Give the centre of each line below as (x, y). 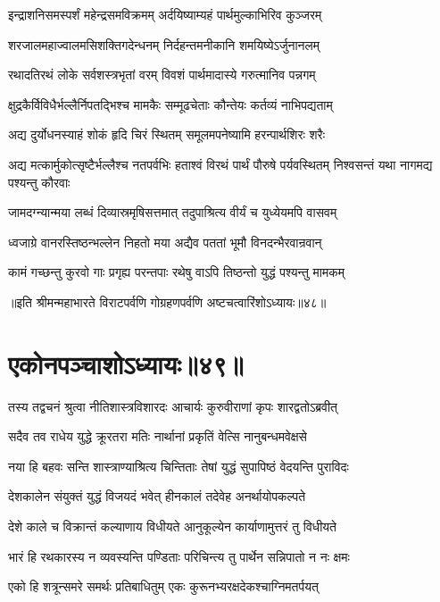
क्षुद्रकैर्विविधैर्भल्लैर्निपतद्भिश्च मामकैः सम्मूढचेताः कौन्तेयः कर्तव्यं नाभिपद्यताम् (170, 104)
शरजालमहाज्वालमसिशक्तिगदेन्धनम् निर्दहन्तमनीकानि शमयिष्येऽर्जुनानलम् (164, 44)
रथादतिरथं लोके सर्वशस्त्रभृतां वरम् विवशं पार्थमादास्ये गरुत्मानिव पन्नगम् (162, 75)
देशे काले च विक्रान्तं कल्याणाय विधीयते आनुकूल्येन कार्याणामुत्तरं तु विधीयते (173, 527)
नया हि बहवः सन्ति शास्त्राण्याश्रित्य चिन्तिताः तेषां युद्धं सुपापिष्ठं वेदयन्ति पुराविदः (178, 466)
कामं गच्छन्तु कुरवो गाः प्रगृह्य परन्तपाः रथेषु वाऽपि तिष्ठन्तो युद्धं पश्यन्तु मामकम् (176, 272)
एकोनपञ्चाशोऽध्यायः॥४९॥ (126, 363)
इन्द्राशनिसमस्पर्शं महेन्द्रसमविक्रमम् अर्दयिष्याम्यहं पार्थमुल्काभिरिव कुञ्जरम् (165, 14)
